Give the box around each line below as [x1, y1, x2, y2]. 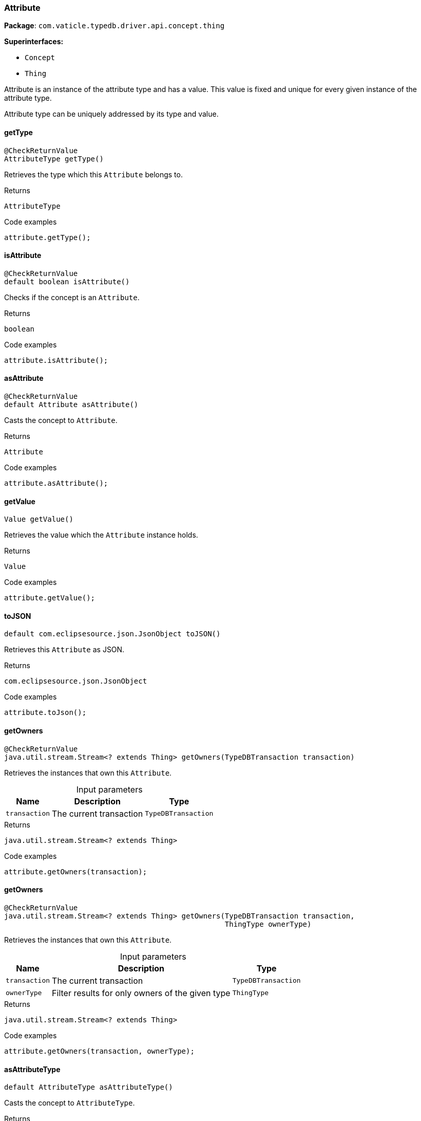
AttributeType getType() [4, 154, 104, 163]
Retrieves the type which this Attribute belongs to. [4, 170, 183, 179]
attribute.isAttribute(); [4, 356, 108, 364]
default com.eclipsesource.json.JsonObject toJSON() [4, 630, 221, 638]
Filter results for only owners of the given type [52, 987, 231, 998]
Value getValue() [4, 515, 73, 524]
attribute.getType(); [4, 233, 91, 242]
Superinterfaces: [4, 37, 64, 46]
